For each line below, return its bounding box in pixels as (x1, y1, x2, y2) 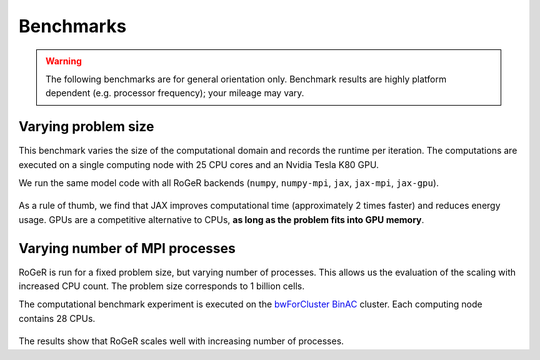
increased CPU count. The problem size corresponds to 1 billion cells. (18, 280, 305, 292)
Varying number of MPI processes (18, 240, 236, 257)
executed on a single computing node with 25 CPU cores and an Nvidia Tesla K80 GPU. (18, 158, 379, 170)
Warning (45, 55, 82, 67)
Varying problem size (18, 118, 155, 135)
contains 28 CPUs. (18, 312, 96, 324)
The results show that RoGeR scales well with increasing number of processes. (18, 335, 345, 347)
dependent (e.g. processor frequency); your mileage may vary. (45, 87, 305, 99)
